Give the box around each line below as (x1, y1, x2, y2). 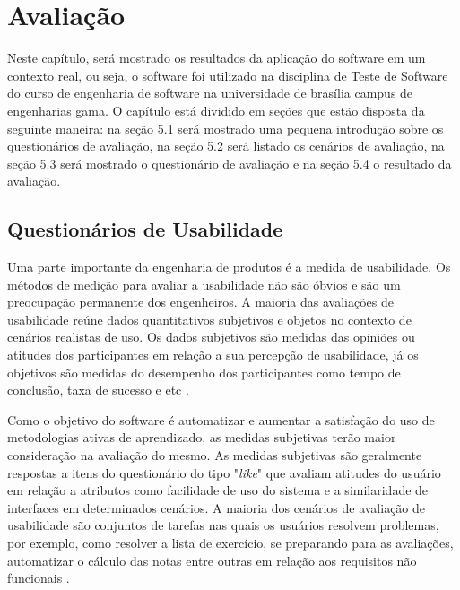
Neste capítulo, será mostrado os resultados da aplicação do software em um (7, 48, 426, 67)
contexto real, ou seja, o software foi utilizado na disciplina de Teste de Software (7, 65, 448, 84)
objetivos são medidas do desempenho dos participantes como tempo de (7, 362, 401, 381)
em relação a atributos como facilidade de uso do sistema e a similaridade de (7, 481, 429, 499)
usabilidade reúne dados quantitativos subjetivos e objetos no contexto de (7, 309, 412, 328)
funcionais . (7, 568, 70, 587)
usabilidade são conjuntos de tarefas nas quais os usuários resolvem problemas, (7, 516, 439, 534)
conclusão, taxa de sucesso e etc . (7, 380, 189, 399)
